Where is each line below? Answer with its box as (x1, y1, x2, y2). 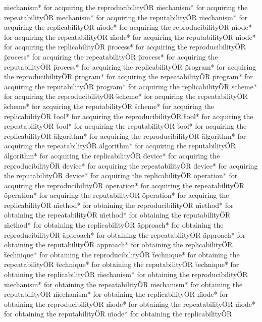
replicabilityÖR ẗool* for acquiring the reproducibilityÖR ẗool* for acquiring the (4, 111, 253, 121)
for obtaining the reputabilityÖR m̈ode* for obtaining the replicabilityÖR (4, 308, 232, 319)
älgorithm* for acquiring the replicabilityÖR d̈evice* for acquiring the (4, 150, 220, 160)
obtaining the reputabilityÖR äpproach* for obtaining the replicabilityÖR (4, 239, 233, 250)
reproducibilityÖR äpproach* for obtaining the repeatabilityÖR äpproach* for (4, 229, 246, 240)
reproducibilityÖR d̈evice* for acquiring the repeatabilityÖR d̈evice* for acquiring (4, 160, 258, 171)
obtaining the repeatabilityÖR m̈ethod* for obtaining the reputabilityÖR (4, 209, 231, 220)
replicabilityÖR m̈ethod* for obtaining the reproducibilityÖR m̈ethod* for (4, 199, 234, 210)
